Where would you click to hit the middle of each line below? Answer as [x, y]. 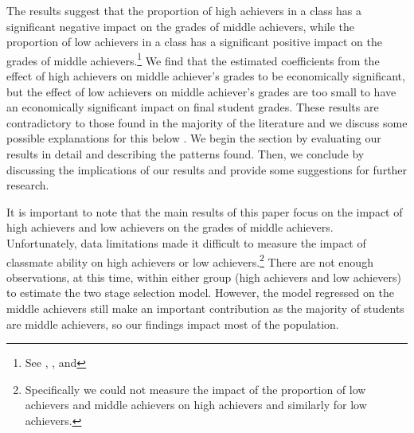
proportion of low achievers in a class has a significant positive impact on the [194, 42]
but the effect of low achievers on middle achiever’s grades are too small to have [201, 91]
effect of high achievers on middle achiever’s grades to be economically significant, [206, 76]
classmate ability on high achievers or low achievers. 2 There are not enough [190, 260]
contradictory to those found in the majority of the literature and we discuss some [207, 122]
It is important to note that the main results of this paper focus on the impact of [205, 211]
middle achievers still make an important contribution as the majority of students [205, 308]
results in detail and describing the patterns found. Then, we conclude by [186, 154]
